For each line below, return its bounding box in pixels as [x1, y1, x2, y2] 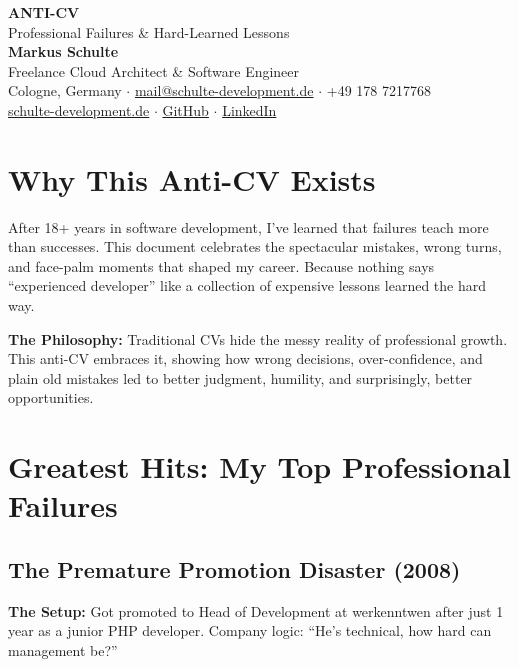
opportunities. [8, 387, 94, 408]
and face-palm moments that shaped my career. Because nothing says [8, 255, 435, 276]
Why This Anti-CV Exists [8, 158, 376, 199]
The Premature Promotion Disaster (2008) [8, 553, 461, 584]
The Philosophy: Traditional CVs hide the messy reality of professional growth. [8, 328, 508, 349]
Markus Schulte [8, 41, 119, 62]
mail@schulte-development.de [134, 80, 314, 101]
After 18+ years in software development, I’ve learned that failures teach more [8, 216, 489, 237]
